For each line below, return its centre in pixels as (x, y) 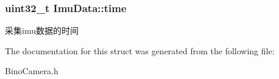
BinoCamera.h (32, 71)
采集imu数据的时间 (42, 30)
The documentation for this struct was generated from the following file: (140, 50)
